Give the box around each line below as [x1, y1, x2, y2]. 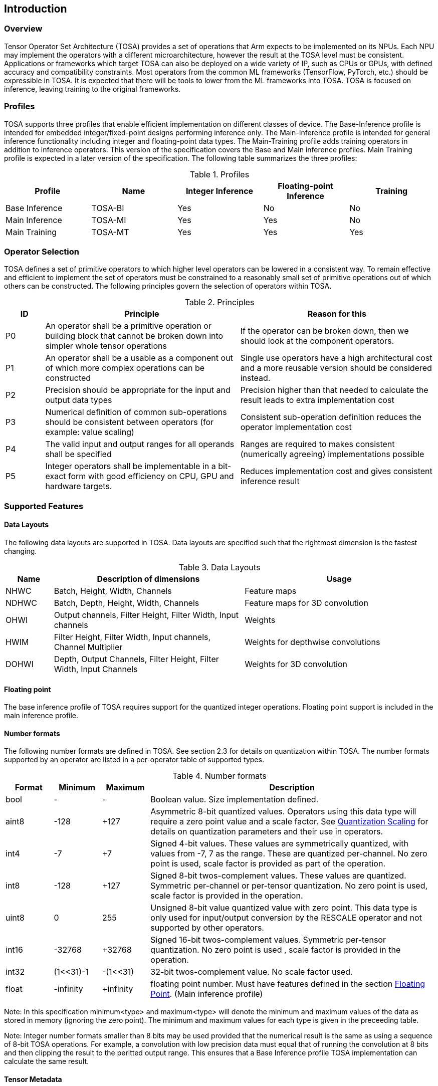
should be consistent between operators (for [45, 417, 214, 427]
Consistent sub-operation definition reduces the [240, 412, 421, 422]
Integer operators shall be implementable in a [45, 461, 216, 472]
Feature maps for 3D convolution [245, 597, 368, 608]
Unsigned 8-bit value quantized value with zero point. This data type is [150, 903, 417, 913]
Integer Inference [185, 185, 254, 196]
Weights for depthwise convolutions [245, 636, 380, 647]
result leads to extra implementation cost [240, 395, 394, 405]
